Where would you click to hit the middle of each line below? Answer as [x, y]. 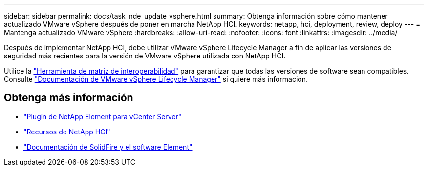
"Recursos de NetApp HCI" [67, 132]
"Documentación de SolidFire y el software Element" [108, 147]
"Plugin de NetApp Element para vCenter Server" [103, 116]
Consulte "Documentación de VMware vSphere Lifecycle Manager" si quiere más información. [156, 79]
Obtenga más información [69, 98]
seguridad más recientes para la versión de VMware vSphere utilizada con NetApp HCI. [145, 56]
